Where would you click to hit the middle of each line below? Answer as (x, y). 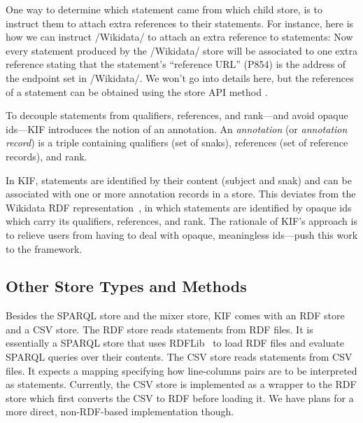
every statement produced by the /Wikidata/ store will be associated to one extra (181, 50)
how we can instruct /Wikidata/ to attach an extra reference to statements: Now (179, 37)
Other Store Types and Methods (126, 286)
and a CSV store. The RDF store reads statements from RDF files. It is (159, 329)
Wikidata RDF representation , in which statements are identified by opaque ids (179, 207)
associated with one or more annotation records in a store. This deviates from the (181, 194)
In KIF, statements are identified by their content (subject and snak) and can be (179, 180)
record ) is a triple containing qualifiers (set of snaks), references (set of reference (177, 143)
